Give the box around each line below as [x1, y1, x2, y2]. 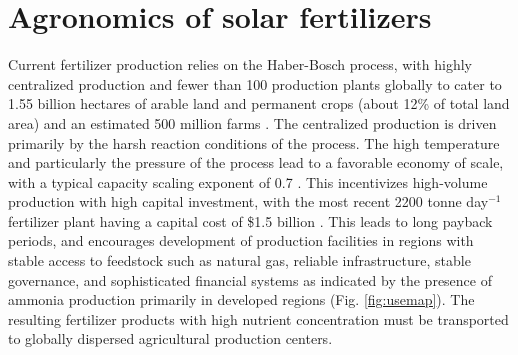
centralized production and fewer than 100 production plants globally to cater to [8, 73, 502, 94]
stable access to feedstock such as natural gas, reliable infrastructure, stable [8, 250, 471, 271]
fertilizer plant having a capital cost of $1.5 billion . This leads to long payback [8, 210, 493, 231]
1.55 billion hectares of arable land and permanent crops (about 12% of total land [8, 93, 510, 114]
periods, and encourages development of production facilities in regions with [8, 230, 474, 251]
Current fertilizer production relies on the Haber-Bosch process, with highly [8, 54, 473, 75]
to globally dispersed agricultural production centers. [8, 328, 333, 349]
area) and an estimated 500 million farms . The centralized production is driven [8, 112, 497, 133]
